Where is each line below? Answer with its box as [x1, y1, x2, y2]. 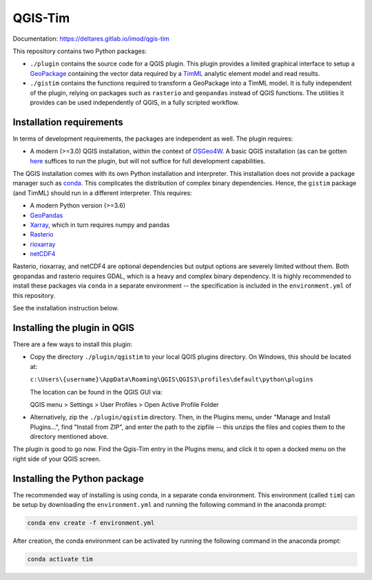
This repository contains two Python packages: [12, 47, 147, 55]
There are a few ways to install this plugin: [12, 340, 132, 348]
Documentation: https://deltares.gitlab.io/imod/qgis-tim [12, 34, 170, 43]
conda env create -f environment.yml [27, 519, 155, 527]
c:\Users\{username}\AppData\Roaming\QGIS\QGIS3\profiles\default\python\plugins [30, 376, 313, 383]
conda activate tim [27, 555, 93, 563]
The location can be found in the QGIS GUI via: [30, 388, 163, 396]
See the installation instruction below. [12, 304, 119, 312]
